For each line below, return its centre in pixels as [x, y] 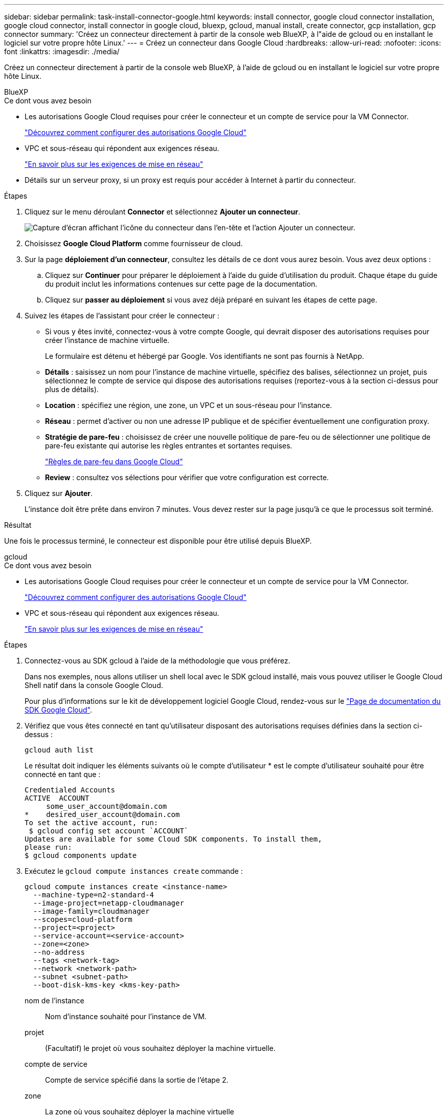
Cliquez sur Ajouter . [59, 493]
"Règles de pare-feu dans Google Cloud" [114, 461]
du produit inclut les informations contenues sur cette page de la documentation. [181, 284]
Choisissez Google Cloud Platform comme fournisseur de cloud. [134, 243]
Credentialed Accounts [70, 790]
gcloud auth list [59, 750]
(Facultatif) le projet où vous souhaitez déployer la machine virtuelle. [160, 1048]
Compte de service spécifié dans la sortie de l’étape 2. [137, 1080]
